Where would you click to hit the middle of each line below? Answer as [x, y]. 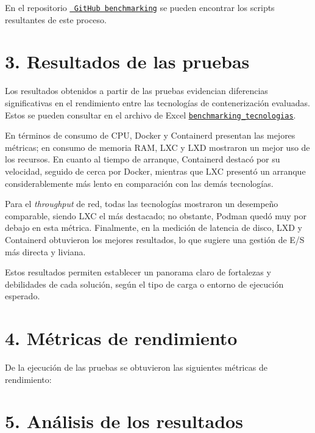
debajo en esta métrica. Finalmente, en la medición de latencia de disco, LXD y [154, 227]
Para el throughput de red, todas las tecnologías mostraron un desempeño [142, 204]
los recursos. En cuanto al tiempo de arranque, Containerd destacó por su [143, 159]
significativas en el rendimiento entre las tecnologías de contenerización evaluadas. [157, 102]
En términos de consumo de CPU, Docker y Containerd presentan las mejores [150, 135]
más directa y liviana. [45, 251]
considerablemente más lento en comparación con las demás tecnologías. [139, 183]
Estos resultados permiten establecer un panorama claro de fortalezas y [138, 272]
